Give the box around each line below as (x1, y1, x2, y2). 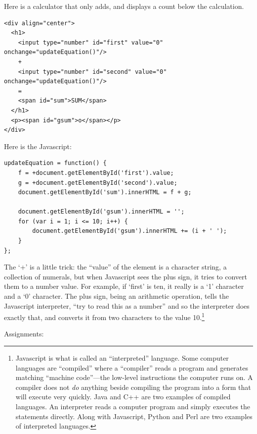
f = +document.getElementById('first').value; (18, 169, 174, 176)
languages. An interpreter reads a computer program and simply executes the (15, 401, 251, 412)
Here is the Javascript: (4, 141, 72, 151)
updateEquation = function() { (4, 160, 107, 167)
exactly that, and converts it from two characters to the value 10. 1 (4, 311, 205, 322)
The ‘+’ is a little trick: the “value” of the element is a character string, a (4, 262, 227, 272)
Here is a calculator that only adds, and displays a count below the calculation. (4, 1, 244, 11)
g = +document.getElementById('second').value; (18, 179, 177, 186)
